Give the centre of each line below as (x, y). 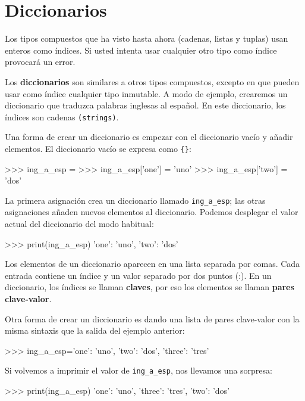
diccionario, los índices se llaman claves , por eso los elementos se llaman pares (150, 287)
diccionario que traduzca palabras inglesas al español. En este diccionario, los (145, 105)
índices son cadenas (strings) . (62, 116)
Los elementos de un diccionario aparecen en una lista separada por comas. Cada (152, 264)
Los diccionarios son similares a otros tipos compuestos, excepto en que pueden (152, 81)
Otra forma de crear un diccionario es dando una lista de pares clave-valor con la (152, 318)
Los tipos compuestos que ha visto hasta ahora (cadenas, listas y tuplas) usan (147, 38)
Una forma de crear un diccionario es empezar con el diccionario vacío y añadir (149, 137)
